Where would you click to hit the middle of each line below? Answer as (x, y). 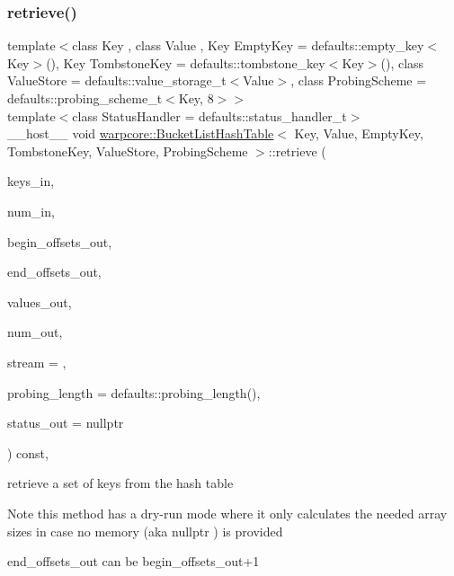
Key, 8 (196, 98)
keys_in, (31, 181)
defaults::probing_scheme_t (85, 98)
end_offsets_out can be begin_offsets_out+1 (134, 561)
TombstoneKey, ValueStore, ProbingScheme (128, 151)
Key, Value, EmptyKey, (359, 133)
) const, (28, 452)
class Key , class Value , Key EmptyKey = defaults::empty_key (248, 45)
